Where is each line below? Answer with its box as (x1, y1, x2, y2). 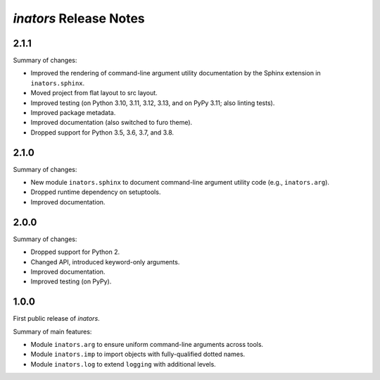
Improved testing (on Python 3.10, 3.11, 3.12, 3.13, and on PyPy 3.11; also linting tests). (30, 99, 275, 107)
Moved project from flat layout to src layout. (30, 89, 158, 97)
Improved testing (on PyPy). (30, 277, 112, 286)
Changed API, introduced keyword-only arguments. (30, 257, 180, 266)
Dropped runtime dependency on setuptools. (30, 188, 161, 197)
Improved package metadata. (30, 109, 116, 117)
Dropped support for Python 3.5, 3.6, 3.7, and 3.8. (30, 128, 175, 137)
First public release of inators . (13, 314, 100, 323)
